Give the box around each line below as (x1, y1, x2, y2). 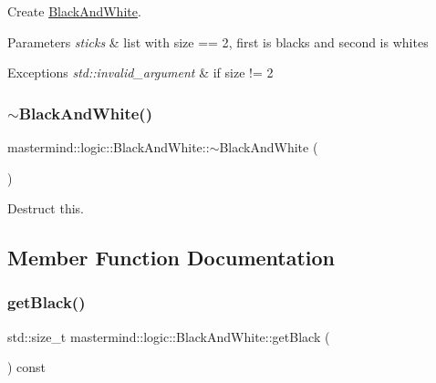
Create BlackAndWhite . (7, 2, 141, 20)
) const (7, 357, 47, 377)
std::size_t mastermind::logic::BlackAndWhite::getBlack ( (7, 326, 330, 346)
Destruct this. (7, 199, 84, 218)
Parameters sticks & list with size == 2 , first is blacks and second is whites (7, 32, 429, 51)
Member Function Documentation (7, 243, 336, 272)
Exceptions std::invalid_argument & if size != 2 (7, 63, 274, 82)
